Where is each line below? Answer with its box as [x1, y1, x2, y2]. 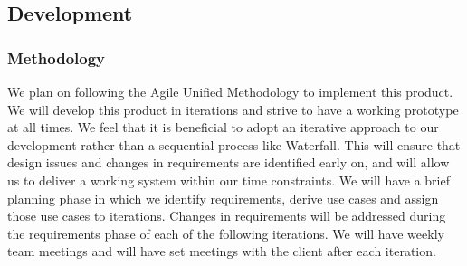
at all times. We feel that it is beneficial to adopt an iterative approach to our [7, 118, 439, 137]
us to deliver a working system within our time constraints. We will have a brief [7, 170, 451, 189]
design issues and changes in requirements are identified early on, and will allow [7, 153, 450, 172]
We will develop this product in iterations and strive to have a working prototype [7, 100, 459, 119]
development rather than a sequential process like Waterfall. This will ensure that [7, 135, 461, 154]
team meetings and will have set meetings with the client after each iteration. [7, 242, 436, 261]
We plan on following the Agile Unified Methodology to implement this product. [7, 82, 453, 100]
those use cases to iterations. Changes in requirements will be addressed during [7, 206, 446, 225]
